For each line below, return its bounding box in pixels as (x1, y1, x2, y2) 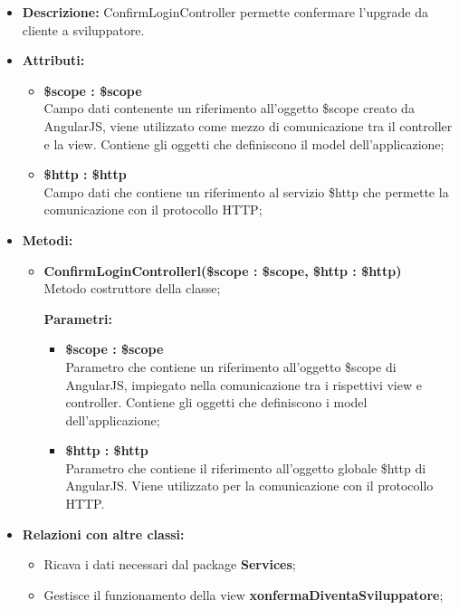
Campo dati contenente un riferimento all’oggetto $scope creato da (43, 99, 415, 118)
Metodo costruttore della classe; (43, 279, 221, 298)
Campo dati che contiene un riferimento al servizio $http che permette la (43, 182, 449, 201)
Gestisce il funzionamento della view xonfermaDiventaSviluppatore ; (43, 585, 444, 604)
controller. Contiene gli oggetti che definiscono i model (65, 393, 368, 412)
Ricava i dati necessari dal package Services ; (43, 555, 296, 574)
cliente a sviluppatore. (22, 20, 145, 39)
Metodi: (22, 230, 73, 249)
